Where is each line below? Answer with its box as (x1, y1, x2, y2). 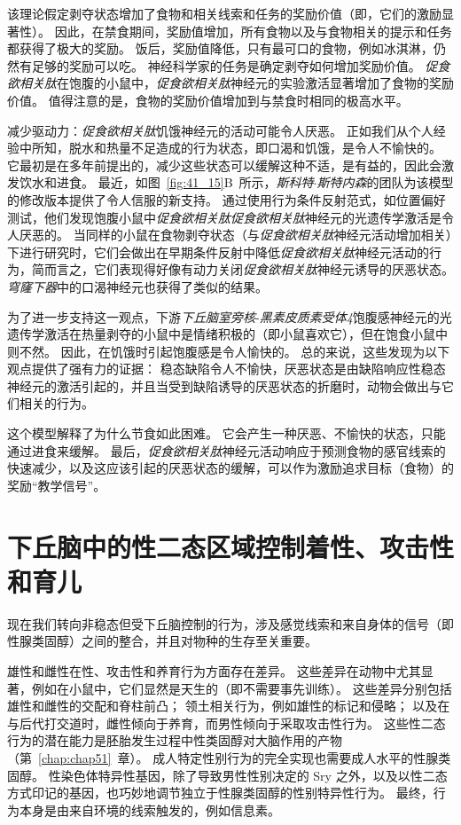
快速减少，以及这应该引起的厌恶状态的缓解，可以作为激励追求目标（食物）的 (7, 459, 454, 477)
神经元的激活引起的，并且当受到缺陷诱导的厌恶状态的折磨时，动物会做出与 (7, 376, 441, 395)
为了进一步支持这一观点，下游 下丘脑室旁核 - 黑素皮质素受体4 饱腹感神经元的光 (7, 307, 452, 326)
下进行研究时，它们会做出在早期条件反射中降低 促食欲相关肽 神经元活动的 (7, 242, 429, 261)
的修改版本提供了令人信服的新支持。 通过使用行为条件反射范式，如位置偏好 (7, 190, 446, 208)
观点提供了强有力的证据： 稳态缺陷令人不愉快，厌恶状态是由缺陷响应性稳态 (7, 359, 446, 378)
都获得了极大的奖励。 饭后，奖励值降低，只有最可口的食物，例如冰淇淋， (7, 39, 434, 58)
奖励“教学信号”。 (7, 475, 106, 494)
